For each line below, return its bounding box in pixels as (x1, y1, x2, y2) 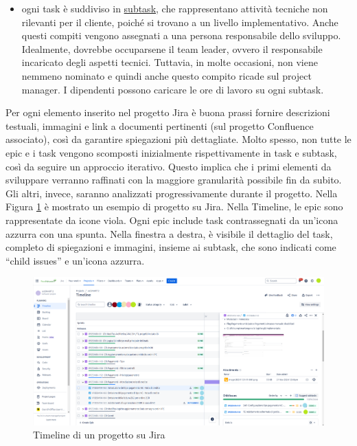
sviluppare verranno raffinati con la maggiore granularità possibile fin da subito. (5, 172, 342, 187)
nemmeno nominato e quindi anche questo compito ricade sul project (21, 68, 312, 82)
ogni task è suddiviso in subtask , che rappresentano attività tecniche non (21, 1, 328, 15)
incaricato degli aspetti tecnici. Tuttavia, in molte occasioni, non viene (21, 55, 318, 69)
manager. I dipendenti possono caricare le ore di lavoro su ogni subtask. (21, 82, 324, 96)
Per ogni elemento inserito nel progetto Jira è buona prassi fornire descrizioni (5, 105, 330, 120)
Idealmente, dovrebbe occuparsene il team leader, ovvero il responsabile (21, 41, 323, 56)
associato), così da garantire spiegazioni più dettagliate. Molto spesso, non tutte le (5, 132, 352, 146)
